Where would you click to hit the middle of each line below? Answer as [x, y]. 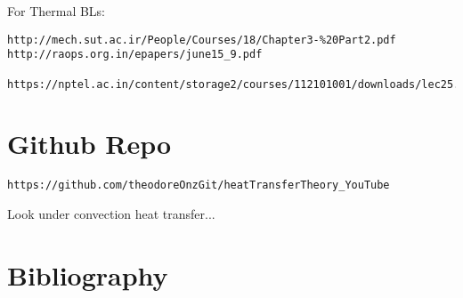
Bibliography [88, 274]
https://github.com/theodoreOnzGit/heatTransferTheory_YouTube [199, 185]
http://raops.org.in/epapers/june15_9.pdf [135, 55]
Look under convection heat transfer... [111, 213]
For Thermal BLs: [57, 11]
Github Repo [89, 144]
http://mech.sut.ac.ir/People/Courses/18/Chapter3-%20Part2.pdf [202, 40]
